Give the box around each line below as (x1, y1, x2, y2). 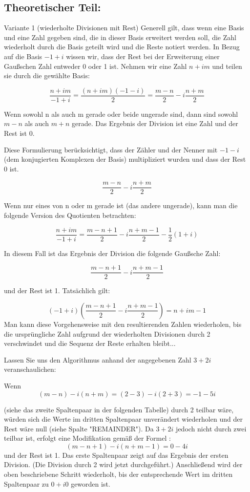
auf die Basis (4, 51, 42, 61)
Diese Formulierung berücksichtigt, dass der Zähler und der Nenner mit (4, 144, 218, 154)
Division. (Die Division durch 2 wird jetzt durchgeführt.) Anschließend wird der (4, 459, 243, 470)
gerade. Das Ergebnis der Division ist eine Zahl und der (72, 118, 238, 128)
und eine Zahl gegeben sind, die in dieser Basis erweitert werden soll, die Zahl (4, 32, 236, 42)
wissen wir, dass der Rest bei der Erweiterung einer (66, 51, 220, 61)
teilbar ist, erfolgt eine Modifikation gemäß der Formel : (4, 433, 171, 443)
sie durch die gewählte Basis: (4, 70, 90, 81)
